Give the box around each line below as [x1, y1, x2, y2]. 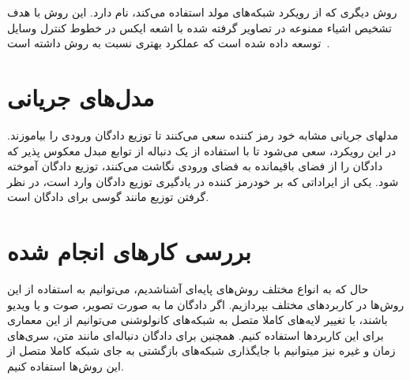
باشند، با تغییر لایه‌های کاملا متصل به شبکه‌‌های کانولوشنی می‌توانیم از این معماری [7, 311, 388, 328]
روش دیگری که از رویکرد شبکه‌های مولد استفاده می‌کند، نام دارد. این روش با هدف [7, 4, 397, 20]
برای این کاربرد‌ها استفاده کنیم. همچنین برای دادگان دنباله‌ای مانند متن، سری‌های [7, 326, 384, 343]
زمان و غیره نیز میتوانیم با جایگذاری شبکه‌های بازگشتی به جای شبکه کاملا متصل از [7, 342, 396, 359]
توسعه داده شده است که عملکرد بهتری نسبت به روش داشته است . [7, 35, 330, 51]
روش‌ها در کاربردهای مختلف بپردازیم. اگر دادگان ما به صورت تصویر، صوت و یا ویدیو [7, 296, 404, 312]
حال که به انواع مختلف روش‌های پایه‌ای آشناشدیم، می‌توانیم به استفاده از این [7, 281, 369, 296]
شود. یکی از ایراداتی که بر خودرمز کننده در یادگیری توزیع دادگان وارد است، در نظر [7, 173, 399, 189]
